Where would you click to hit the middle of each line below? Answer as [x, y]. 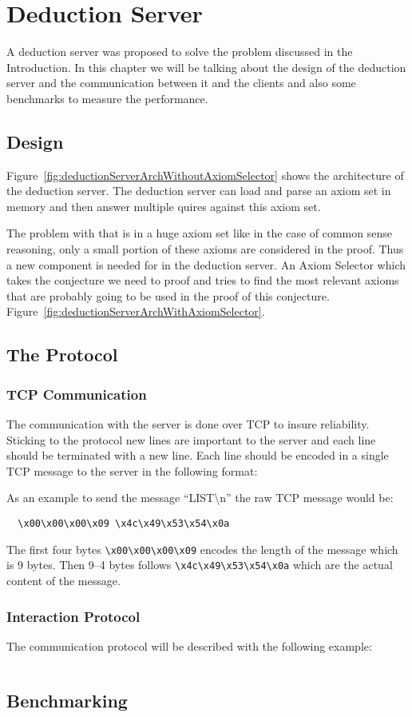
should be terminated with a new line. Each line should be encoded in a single [198, 455]
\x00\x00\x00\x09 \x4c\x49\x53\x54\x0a [124, 524]
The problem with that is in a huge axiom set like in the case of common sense [199, 233]
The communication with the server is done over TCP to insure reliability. [188, 424]
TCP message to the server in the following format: [132, 470]
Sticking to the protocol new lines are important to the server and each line [191, 439]
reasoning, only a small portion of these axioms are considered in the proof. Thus [205, 249]
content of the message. [63, 580]
